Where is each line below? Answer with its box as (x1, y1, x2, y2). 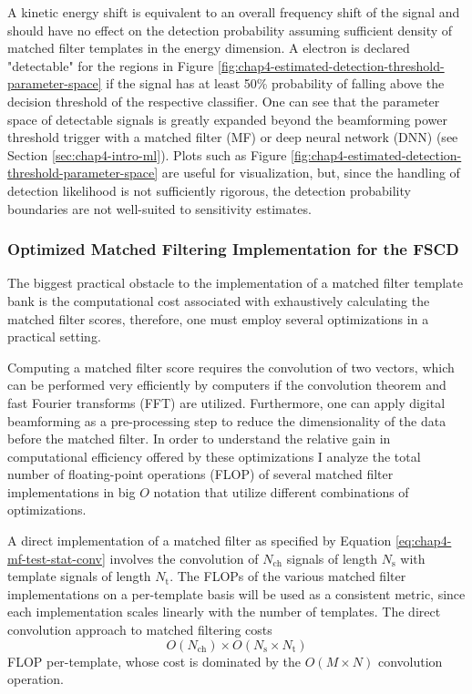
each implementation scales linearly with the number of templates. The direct (7, 602, 441, 621)
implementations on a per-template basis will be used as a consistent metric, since (7, 584, 466, 603)
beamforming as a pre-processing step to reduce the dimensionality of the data (7, 411, 446, 430)
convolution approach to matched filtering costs (7, 620, 272, 639)
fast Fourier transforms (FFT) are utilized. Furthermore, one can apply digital (7, 393, 446, 412)
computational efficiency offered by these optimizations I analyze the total (7, 446, 421, 465)
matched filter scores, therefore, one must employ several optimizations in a (7, 309, 429, 328)
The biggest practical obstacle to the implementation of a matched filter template (7, 273, 463, 292)
